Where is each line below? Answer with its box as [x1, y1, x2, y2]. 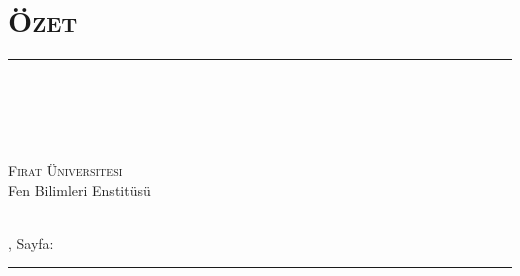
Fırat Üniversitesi [8, 159, 123, 180]
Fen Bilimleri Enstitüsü [8, 179, 151, 200]
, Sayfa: [8, 232, 54, 253]
